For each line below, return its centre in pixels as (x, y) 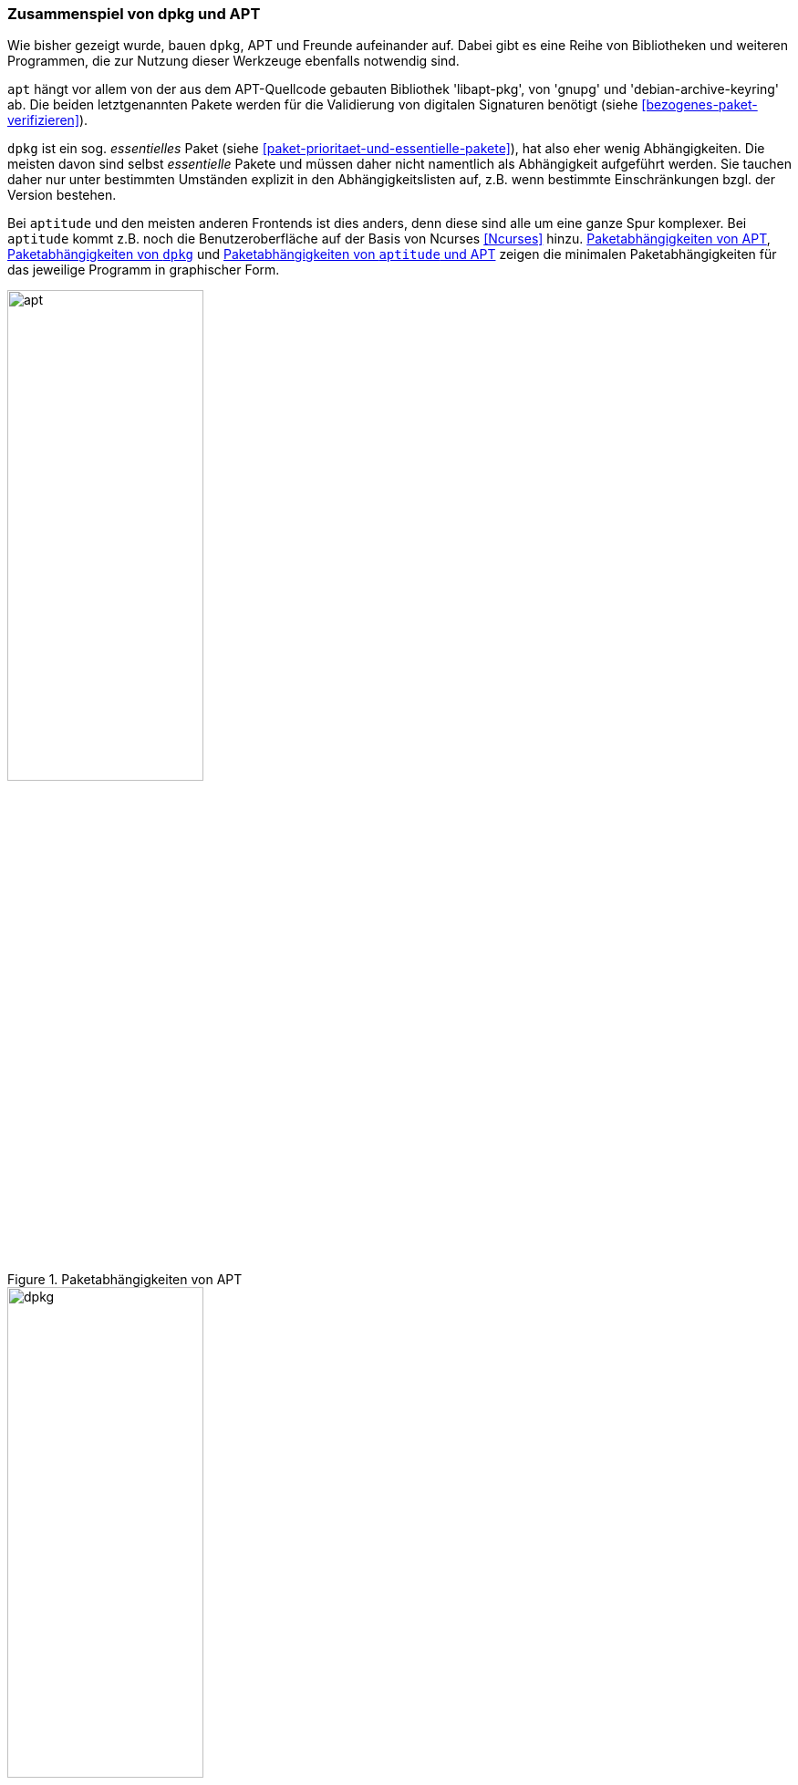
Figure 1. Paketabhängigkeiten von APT (125, 1280)
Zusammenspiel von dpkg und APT (134, 14)
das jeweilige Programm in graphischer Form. (144, 270)
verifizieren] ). (48, 120)
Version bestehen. (62, 195)
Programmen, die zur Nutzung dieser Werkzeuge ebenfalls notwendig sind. (233, 61)
